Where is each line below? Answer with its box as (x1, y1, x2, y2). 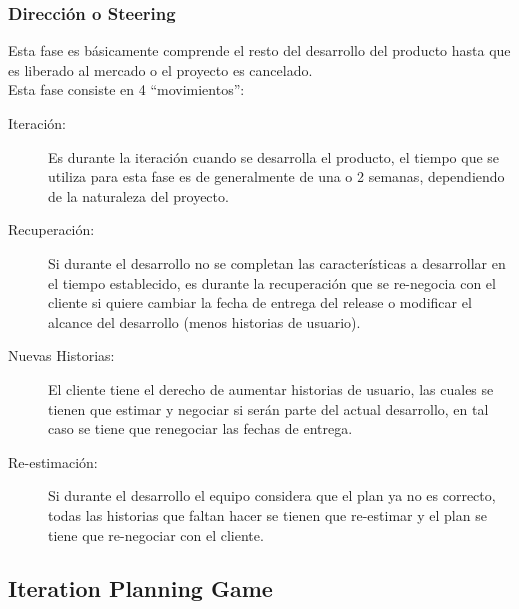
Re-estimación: (8, 451, 98, 472)
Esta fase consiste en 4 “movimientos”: (8, 79, 245, 100)
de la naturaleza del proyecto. (48, 185, 229, 206)
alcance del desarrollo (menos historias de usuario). (48, 311, 361, 332)
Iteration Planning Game (8, 573, 273, 604)
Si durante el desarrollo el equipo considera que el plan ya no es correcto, (48, 485, 496, 506)
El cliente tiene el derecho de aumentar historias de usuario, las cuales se (48, 378, 494, 399)
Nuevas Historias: (8, 345, 115, 366)
